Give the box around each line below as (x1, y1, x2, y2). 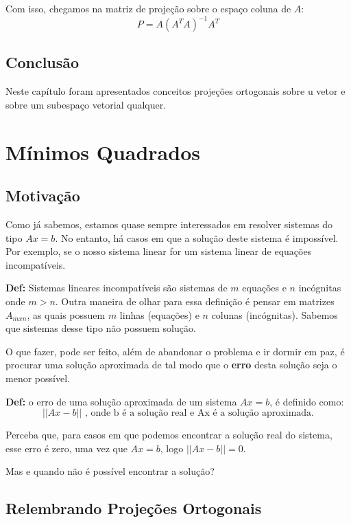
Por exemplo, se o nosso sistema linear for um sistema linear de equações (5, 244, 312, 258)
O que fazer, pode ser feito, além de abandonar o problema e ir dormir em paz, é (5, 344, 345, 358)
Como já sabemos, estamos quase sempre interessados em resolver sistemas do (5, 217, 333, 232)
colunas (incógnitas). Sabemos (211, 307, 338, 322)
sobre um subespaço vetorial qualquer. (5, 97, 167, 111)
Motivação (5, 185, 80, 206)
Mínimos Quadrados (5, 137, 200, 166)
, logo (160, 441, 184, 455)
